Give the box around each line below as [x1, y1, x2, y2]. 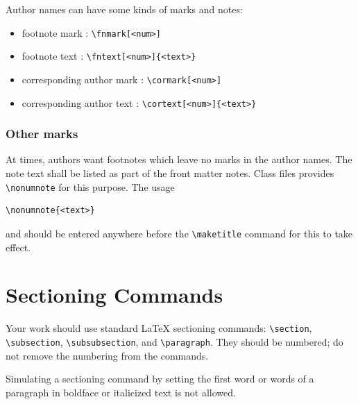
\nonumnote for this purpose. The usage [6, 179, 175, 194]
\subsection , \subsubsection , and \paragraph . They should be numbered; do [6, 334, 343, 348]
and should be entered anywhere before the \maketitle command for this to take [6, 226, 353, 240]
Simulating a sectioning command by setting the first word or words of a [6, 371, 314, 386]
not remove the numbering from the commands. [6, 348, 209, 362]
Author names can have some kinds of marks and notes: [6, 2, 243, 16]
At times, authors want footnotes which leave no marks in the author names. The [6, 152, 352, 167]
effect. [6, 239, 31, 254]
